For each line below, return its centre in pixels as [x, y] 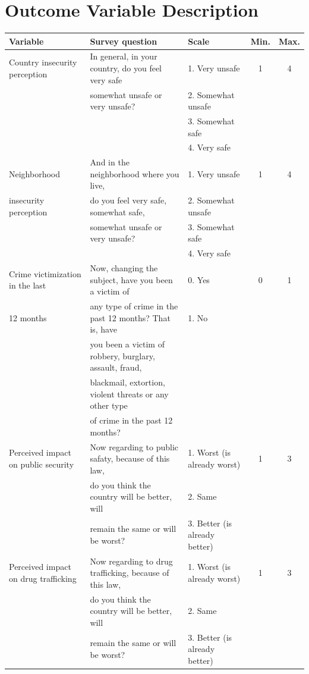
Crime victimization [45, 273]
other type [109, 405]
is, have [103, 329]
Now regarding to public [134, 446]
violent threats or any [129, 394]
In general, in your [124, 56]
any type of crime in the [134, 306]
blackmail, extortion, [127, 382]
